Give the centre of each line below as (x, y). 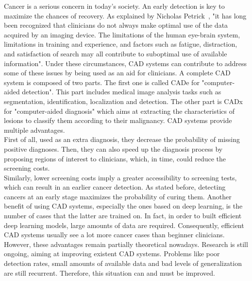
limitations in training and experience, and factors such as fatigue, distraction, (121, 44)
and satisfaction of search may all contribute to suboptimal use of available (116, 53)
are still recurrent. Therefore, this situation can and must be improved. (109, 272)
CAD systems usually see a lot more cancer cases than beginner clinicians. (114, 235)
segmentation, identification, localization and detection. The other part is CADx (123, 101)
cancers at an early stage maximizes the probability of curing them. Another (118, 196)
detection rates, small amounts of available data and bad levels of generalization (123, 263)
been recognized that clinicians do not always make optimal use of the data (116, 25)
